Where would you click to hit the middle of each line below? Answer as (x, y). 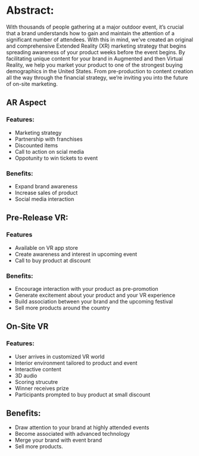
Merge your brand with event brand (58, 440)
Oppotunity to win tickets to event (56, 158)
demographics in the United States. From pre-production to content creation (100, 71)
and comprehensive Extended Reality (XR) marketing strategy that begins (96, 46)
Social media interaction (44, 199)
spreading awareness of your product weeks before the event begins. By (96, 52)
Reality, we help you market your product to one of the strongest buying (94, 65)
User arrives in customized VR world (60, 356)
